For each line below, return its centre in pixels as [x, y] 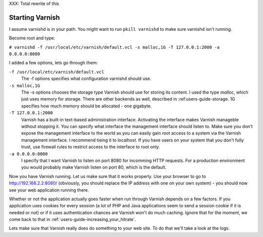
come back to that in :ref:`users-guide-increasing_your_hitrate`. [73, 219]
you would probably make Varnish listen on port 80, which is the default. [94, 167]
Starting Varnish [35, 17]
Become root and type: [32, 38]
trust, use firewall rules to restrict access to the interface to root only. [91, 147]
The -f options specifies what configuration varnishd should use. [86, 79]
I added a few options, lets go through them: [54, 63]
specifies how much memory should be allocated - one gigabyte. [86, 106]
